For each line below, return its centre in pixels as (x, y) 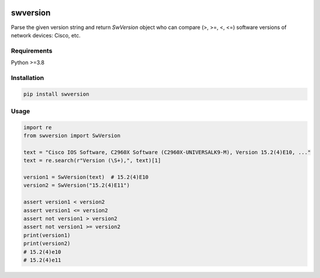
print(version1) (47, 235)
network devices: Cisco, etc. (46, 35)
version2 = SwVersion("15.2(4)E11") (77, 186)
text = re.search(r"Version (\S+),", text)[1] (92, 161)
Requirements (32, 50)
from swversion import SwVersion (72, 136)
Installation (28, 78)
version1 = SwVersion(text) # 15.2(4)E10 (86, 177)
